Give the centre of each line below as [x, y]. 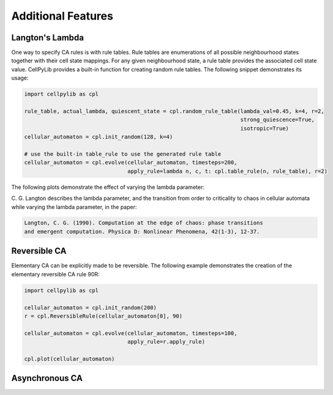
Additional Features [62, 16]
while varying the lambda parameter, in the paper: [74, 207]
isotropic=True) [264, 128]
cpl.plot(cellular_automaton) [69, 359]
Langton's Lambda [47, 38]
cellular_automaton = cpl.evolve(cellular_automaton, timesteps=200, [131, 163]
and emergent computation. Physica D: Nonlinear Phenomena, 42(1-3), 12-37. [142, 231]
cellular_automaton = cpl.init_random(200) [91, 308]
